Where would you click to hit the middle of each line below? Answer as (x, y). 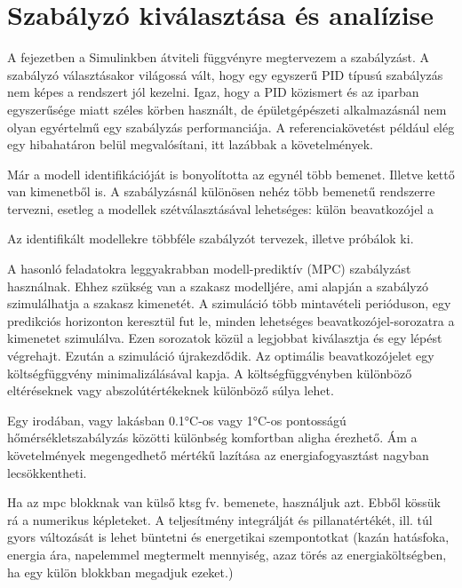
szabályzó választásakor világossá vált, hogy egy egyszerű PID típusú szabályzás (225, 74)
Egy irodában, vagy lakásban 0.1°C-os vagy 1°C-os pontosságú (177, 420)
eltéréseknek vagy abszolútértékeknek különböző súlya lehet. (171, 390)
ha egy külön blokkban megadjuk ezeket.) (120, 572)
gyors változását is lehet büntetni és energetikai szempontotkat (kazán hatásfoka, (228, 537)
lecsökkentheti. (47, 472)
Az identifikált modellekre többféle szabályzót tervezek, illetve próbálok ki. (211, 238)
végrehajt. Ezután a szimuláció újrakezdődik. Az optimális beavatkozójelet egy (221, 356)
